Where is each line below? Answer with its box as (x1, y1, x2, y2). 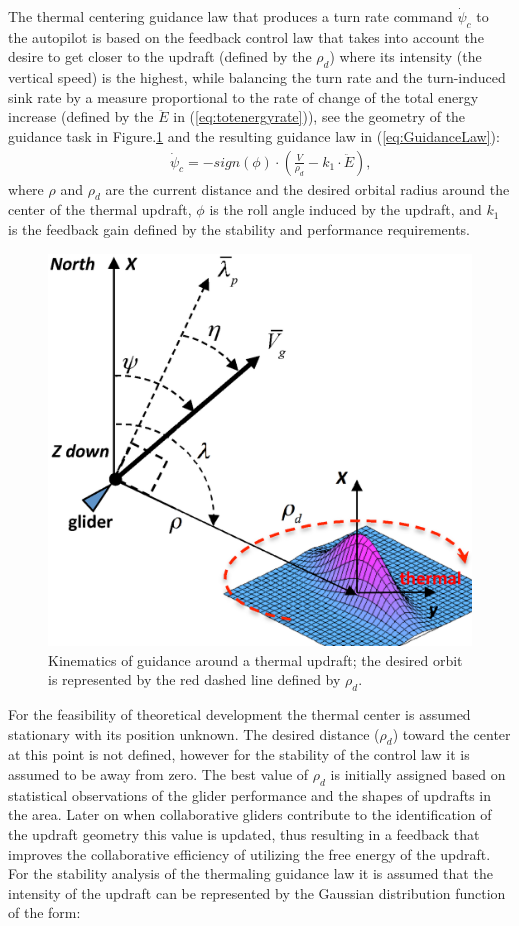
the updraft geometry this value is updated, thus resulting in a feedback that (8, 824, 480, 845)
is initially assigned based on (330, 764, 506, 785)
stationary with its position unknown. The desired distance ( (8, 723, 380, 744)
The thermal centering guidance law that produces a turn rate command (8, 6, 453, 26)
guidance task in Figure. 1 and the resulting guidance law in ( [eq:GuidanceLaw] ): (8, 125, 500, 146)
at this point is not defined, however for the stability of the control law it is (8, 744, 470, 765)
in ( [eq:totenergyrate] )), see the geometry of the (173, 106, 466, 127)
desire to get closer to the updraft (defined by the (8, 46, 312, 67)
